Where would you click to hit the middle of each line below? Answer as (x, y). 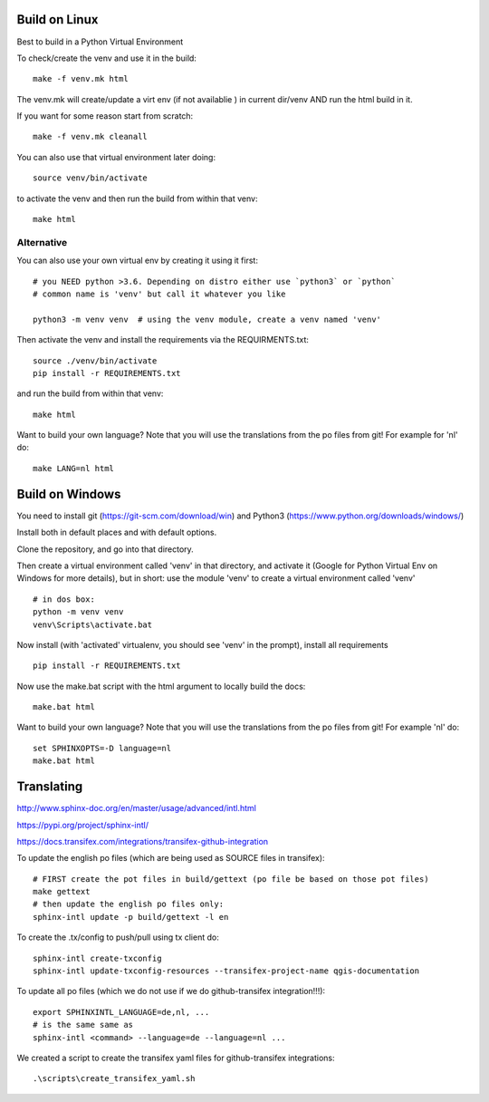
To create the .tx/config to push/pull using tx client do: (118, 937)
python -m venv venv (78, 612)
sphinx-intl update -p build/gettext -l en (131, 917)
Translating (50, 787)
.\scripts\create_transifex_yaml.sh (114, 1079)
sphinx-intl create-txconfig (97, 958)
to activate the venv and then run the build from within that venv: (137, 198)
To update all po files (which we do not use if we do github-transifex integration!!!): (171, 991)
